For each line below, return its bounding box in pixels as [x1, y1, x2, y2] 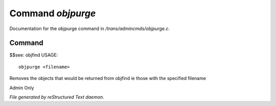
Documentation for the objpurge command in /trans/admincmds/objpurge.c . [9, 25, 170, 32]
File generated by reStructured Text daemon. [9, 94, 104, 100]
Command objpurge [9, 8, 96, 19]
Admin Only [9, 85, 34, 91]
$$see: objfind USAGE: [9, 52, 58, 58]
